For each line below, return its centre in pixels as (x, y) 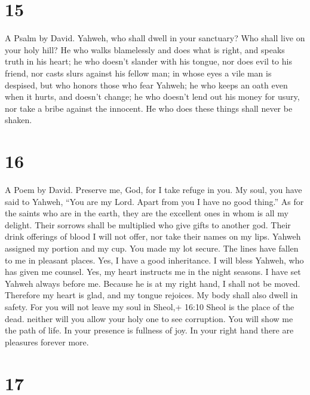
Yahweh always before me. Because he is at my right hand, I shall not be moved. (153, 283)
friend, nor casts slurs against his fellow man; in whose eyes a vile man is (138, 73)
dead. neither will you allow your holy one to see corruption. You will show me (149, 318)
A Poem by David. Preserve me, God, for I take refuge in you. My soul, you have (154, 189)
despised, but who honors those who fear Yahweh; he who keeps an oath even (146, 85)
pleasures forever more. (47, 342)
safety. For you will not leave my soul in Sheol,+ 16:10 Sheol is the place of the (150, 306)
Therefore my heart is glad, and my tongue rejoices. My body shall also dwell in (151, 295)
